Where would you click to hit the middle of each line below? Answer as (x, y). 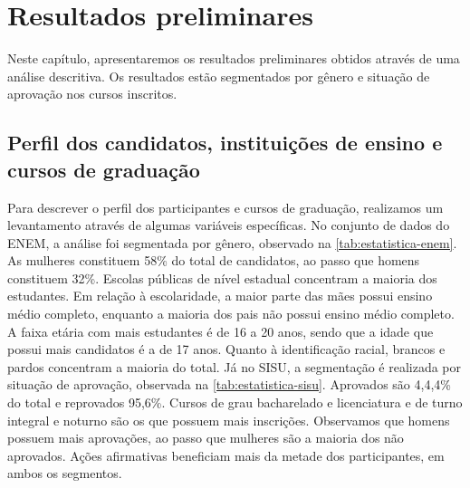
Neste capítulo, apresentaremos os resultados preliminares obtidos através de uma (234, 58)
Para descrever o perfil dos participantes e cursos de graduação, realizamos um (225, 207)
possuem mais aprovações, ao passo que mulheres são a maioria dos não (206, 438)
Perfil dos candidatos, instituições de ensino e (225, 143)
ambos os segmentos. (65, 473)
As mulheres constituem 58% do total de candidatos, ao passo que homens (214, 260)
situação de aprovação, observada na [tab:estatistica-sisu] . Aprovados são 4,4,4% (229, 384)
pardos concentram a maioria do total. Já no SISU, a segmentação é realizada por (235, 366)
